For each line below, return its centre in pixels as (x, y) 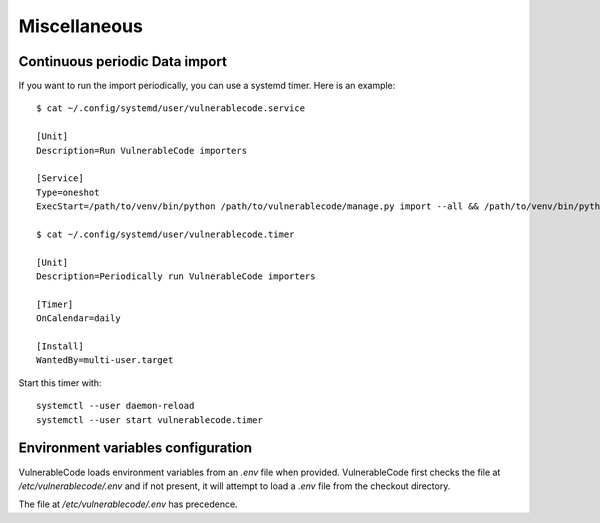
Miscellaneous (81, 26)
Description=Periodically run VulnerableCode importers (176, 276)
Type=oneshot (68, 192)
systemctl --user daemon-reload (115, 406)
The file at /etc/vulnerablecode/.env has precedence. (128, 504)
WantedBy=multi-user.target (105, 360)
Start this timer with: (60, 382)
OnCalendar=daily (78, 318)
